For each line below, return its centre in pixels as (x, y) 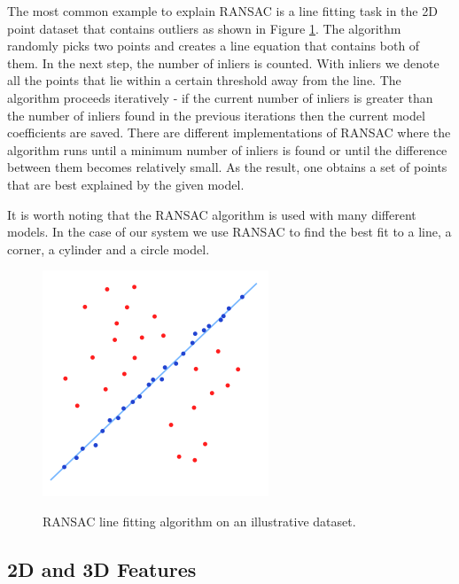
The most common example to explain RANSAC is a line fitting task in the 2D (222, 11)
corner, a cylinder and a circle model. (109, 249)
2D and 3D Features (102, 568)
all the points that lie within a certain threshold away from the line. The (204, 80)
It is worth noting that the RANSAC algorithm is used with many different (212, 214)
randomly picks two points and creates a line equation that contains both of (214, 46)
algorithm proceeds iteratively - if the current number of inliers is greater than (220, 97)
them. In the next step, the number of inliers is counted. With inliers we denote (223, 62)
